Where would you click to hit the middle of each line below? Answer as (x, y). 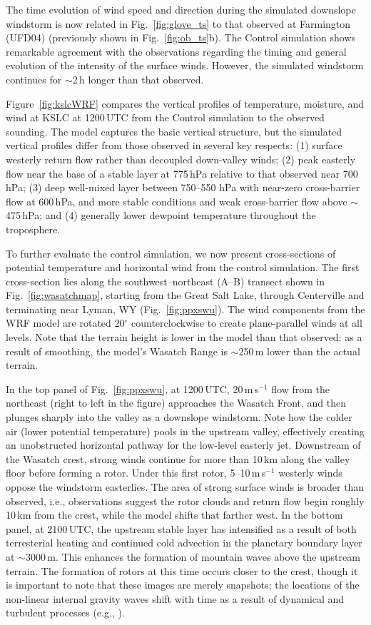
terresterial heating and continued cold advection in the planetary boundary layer (184, 543)
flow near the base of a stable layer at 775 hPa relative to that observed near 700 (182, 173)
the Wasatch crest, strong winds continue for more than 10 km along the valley (178, 458)
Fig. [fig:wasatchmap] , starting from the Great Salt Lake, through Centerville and (185, 295)
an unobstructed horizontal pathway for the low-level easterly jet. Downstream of (183, 445)
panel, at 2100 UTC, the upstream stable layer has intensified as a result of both (181, 528)
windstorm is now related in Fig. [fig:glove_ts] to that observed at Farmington (178, 23)
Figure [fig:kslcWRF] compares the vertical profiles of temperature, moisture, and (185, 103)
